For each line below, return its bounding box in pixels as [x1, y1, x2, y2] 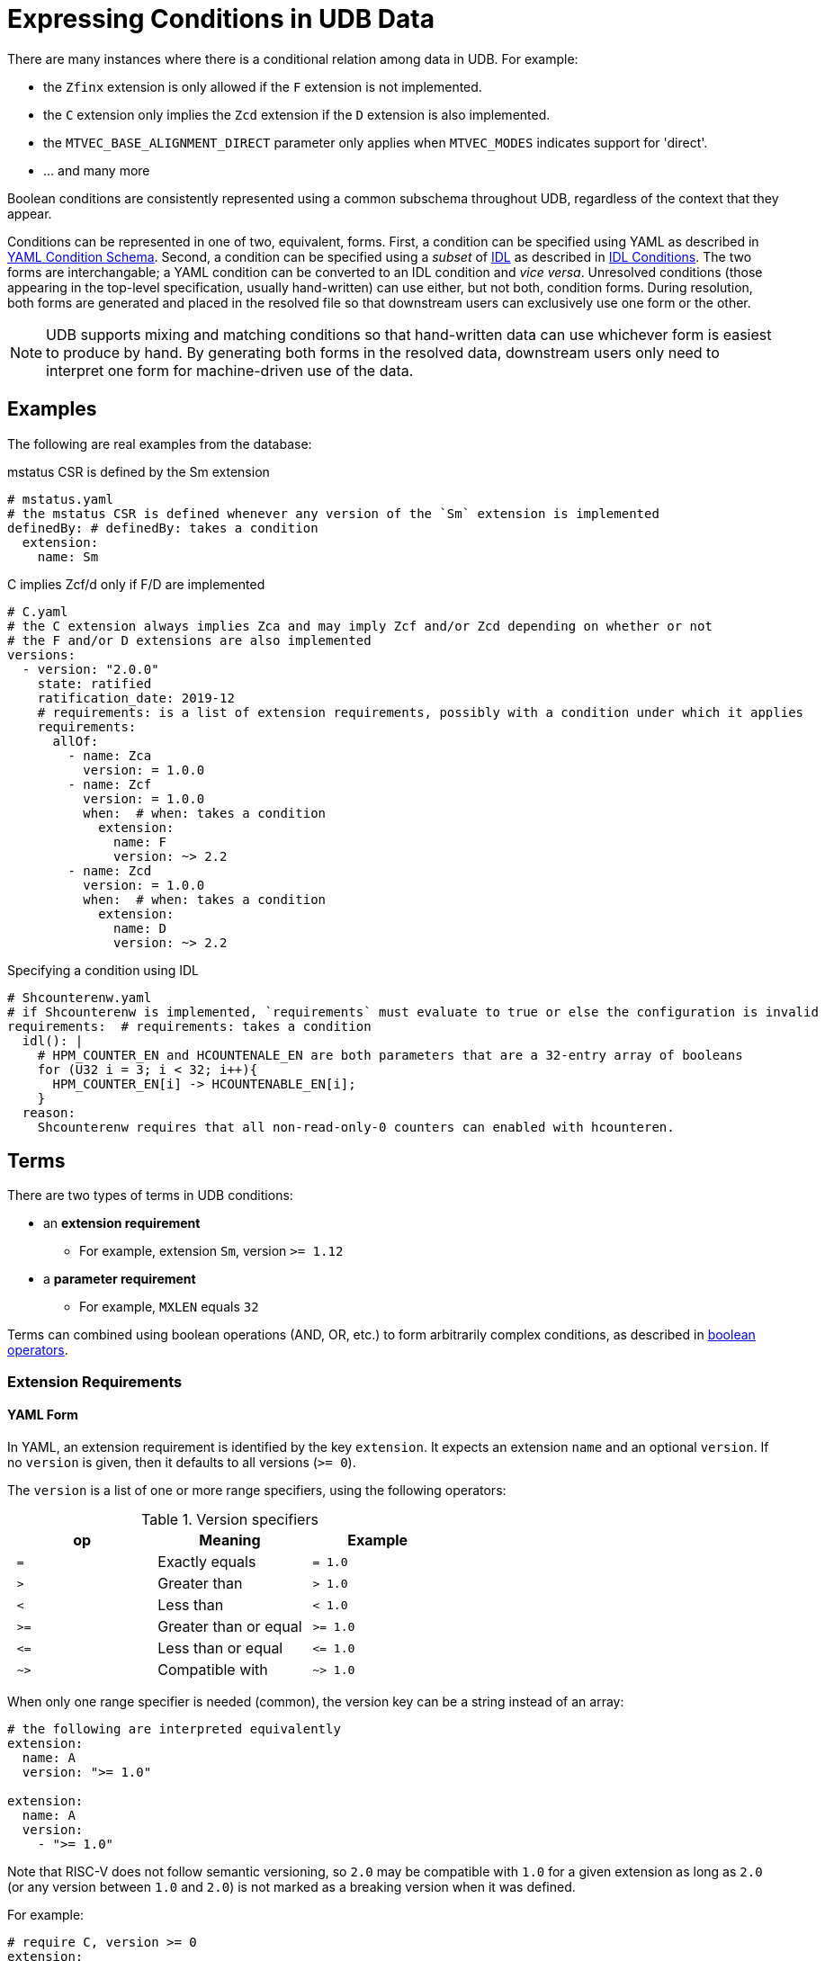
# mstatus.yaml [7, 491, 114, 506]
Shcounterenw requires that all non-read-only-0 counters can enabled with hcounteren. [37, 1119, 675, 1134]
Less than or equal [157, 1639, 283, 1658]
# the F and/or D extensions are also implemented [7, 632, 372, 648]
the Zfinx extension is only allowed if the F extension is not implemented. [43, 78, 482, 94]
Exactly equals [157, 1553, 256, 1571]
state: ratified [37, 676, 152, 691]
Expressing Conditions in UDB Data [7, 4, 435, 34]
